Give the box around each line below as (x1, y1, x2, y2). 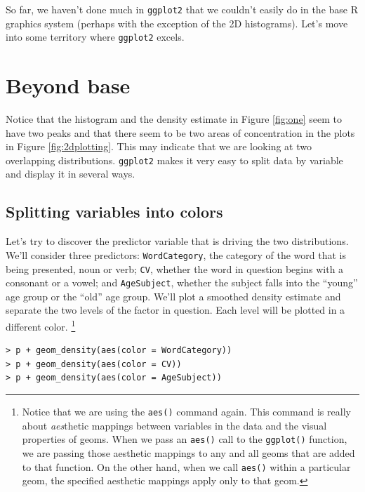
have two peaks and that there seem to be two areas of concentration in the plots (6, 125, 355, 140)
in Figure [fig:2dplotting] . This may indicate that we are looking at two (6, 139, 312, 154)
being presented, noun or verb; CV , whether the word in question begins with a (6, 261, 344, 276)
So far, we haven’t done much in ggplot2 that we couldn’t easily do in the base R (6, 2, 358, 16)
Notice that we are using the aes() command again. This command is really (22, 404, 351, 419)
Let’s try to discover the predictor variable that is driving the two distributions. (6, 234, 349, 248)
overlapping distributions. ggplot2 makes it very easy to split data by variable (6, 152, 343, 167)
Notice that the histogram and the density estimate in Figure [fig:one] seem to (6, 112, 342, 126)
